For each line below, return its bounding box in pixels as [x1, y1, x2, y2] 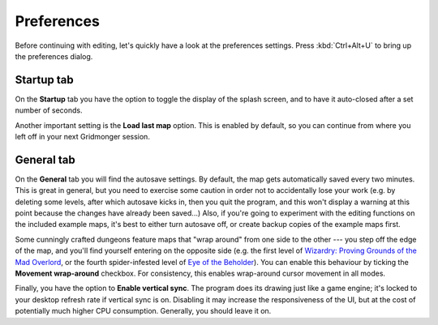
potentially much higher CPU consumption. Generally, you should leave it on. [15, 306, 272, 316]
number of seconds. [15, 105, 83, 115]
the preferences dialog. [15, 51, 93, 61]
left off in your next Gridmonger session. [15, 132, 150, 142]
